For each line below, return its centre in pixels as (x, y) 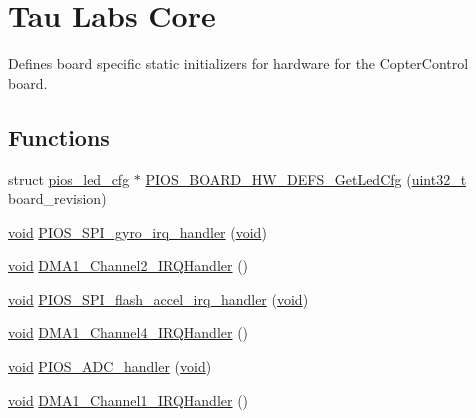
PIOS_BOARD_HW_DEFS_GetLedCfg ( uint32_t (306, 178)
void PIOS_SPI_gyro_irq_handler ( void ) (137, 231)
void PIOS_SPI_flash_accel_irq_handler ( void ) (158, 298)
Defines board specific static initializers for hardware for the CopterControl (238, 63)
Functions (59, 136)
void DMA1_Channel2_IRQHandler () (128, 265)
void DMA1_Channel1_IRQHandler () (128, 399)
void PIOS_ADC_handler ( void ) (110, 366)
